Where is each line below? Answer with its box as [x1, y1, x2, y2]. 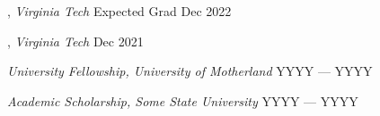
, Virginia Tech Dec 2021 [7, 31, 144, 50]
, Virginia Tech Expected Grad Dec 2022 [7, 2, 232, 20]
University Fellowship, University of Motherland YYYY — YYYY [7, 62, 373, 80]
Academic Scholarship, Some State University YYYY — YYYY [7, 91, 358, 110]
